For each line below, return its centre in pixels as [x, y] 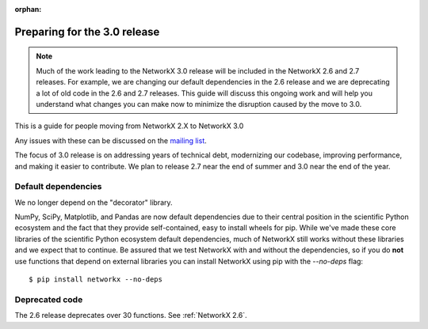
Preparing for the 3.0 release [87, 32]
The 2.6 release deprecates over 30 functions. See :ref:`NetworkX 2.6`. [131, 316]
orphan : [28, 9]
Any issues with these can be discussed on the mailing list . [111, 140]
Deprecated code [49, 299]
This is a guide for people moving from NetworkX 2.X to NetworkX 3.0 [129, 126]
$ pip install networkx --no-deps [96, 280]
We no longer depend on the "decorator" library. [94, 202]
